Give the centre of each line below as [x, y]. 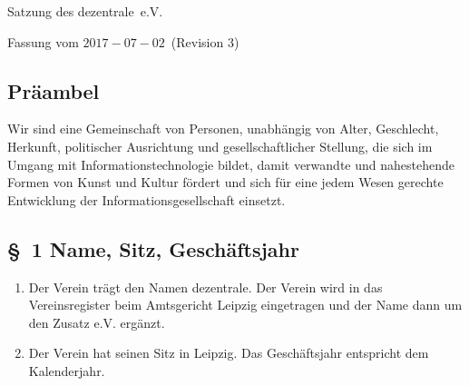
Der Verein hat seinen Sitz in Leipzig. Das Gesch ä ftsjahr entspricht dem [229, 353]
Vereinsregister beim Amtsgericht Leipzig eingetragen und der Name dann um [245, 305]
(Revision [197, 41]
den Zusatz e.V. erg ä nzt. [97, 322]
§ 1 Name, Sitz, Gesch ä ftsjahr [153, 248]
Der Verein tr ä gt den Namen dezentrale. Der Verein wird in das [205, 287]
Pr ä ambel [54, 90]
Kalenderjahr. [67, 370]
